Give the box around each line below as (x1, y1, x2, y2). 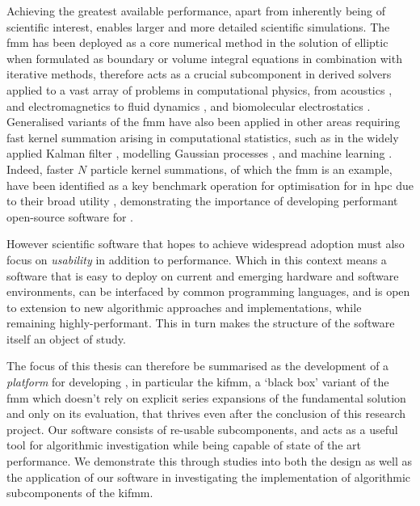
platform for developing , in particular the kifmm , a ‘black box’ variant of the (6, 373, 389, 390)
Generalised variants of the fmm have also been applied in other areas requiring (6, 113, 401, 130)
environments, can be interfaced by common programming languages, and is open (6, 283, 410, 300)
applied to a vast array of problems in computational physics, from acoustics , (6, 81, 393, 98)
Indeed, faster (6, 160, 74, 177)
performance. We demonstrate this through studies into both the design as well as (6, 453, 412, 470)
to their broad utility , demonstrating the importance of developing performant (6, 192, 398, 209)
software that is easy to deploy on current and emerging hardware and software (6, 267, 399, 284)
